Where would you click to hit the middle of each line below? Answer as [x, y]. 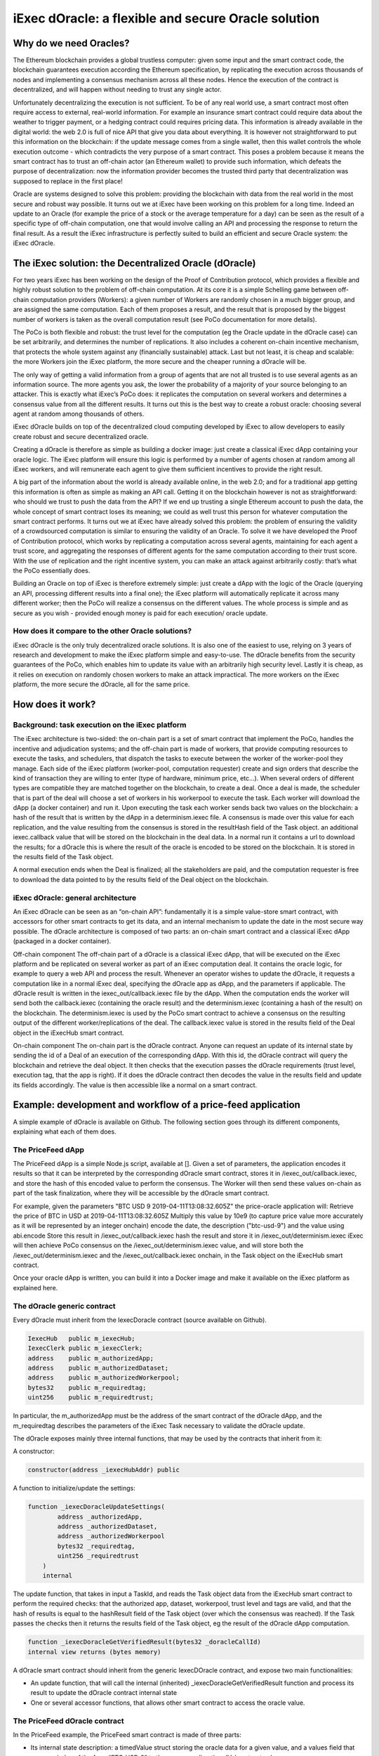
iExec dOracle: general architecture [75, 898]
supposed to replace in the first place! [68, 181]
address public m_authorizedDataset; [98, 1368]
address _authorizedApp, [100, 1516]
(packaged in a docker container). [62, 941]
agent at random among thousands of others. [79, 414]
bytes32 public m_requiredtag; [87, 1388]
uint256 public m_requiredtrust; [91, 1397]
